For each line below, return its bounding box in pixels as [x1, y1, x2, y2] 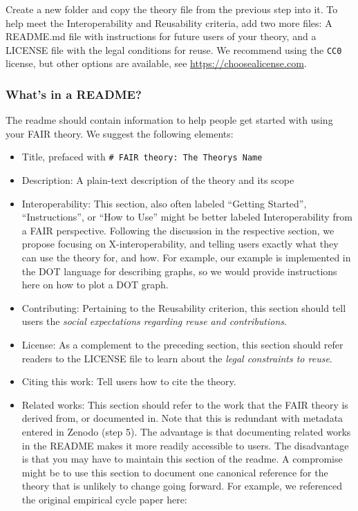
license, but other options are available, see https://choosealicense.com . [6, 56, 307, 71]
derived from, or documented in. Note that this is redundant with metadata [21, 411, 343, 425]
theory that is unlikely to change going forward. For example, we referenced [21, 479, 343, 493]
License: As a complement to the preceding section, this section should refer [21, 337, 343, 352]
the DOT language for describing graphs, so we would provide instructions [21, 263, 337, 278]
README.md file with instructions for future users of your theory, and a [6, 29, 317, 44]
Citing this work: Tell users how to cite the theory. [21, 374, 236, 389]
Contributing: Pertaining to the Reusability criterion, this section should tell [21, 300, 346, 315]
